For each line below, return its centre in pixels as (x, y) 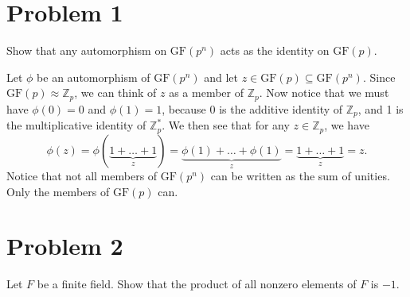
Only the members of (58, 191)
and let (221, 77)
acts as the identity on (275, 50)
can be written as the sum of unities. (300, 176)
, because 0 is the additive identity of (252, 108)
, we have (347, 125)
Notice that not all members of (82, 176)
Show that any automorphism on (87, 50)
